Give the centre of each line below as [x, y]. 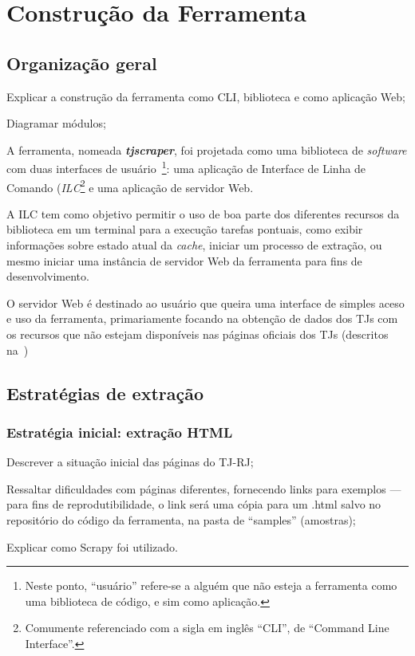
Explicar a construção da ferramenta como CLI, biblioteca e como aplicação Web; [206, 96]
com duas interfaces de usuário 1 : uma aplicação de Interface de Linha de [186, 167]
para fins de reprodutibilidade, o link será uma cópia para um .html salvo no [194, 504]
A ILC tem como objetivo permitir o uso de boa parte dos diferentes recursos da [203, 213]
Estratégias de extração [105, 393]
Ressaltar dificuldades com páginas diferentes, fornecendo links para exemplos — [204, 488]
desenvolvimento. [48, 276]
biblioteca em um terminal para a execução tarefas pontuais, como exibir [185, 229]
